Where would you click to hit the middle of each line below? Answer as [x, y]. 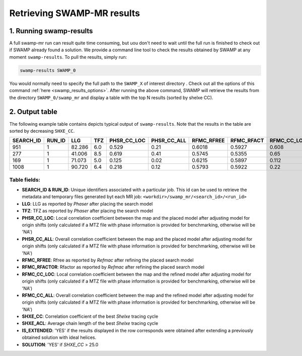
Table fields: [25, 180]
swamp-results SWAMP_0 [48, 70]
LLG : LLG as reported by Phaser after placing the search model [87, 204]
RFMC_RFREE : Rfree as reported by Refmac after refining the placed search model [108, 260]
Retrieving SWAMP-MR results [75, 13]
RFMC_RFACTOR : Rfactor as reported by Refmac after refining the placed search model [113, 267]
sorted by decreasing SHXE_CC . [42, 131]
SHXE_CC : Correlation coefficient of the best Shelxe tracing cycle [90, 316]
